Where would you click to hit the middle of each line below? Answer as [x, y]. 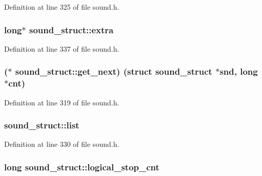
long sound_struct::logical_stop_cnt [82, 167]
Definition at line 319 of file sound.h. [62, 102]
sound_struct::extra [71, 29]
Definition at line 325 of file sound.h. [62, 7]
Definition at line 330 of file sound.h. [62, 144]
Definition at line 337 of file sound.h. [62, 48]
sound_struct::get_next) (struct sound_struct [114, 71]
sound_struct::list [42, 125]
